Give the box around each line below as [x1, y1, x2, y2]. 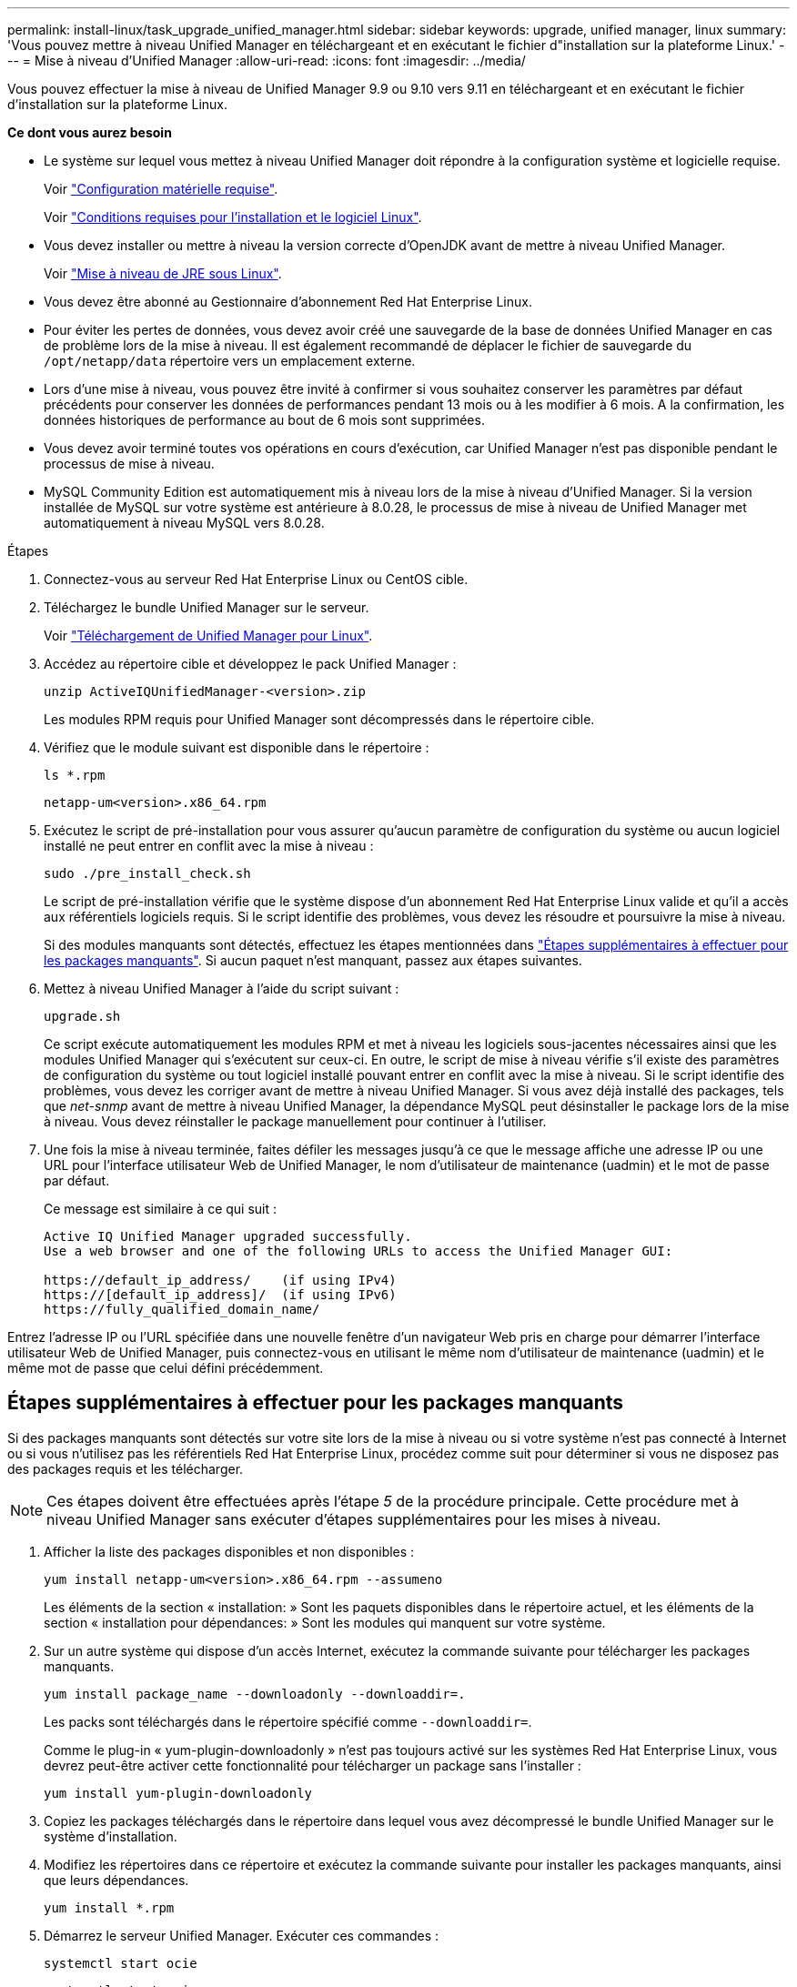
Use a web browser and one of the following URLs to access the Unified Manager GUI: [44, 1244, 673, 1258]
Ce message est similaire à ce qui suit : [44, 1201, 277, 1216]
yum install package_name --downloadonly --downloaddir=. [44, 1686, 466, 1701]
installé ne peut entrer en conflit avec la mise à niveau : [44, 838, 374, 853]
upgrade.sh [44, 1009, 121, 1024]
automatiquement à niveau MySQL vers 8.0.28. [44, 515, 325, 530]
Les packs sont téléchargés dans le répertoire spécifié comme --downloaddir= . [44, 1713, 532, 1730]
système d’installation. [44, 1828, 177, 1844]
